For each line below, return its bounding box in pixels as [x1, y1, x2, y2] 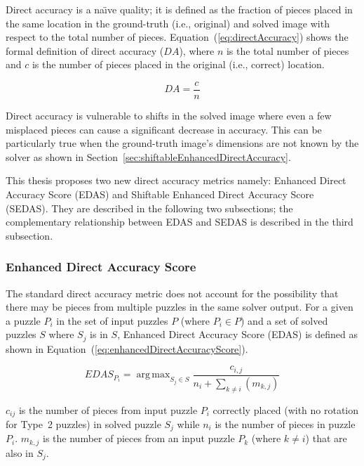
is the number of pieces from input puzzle [18, 402, 198, 417]
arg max [136, 370, 170, 380]
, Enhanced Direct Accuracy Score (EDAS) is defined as [117, 327, 358, 342]
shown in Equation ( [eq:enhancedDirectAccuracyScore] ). [6, 341, 248, 356]
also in [6, 445, 34, 460]
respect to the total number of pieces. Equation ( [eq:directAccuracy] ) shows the [6, 30, 349, 44]
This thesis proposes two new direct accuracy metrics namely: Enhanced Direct [6, 173, 346, 188]
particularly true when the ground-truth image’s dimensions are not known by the [6, 136, 359, 150]
